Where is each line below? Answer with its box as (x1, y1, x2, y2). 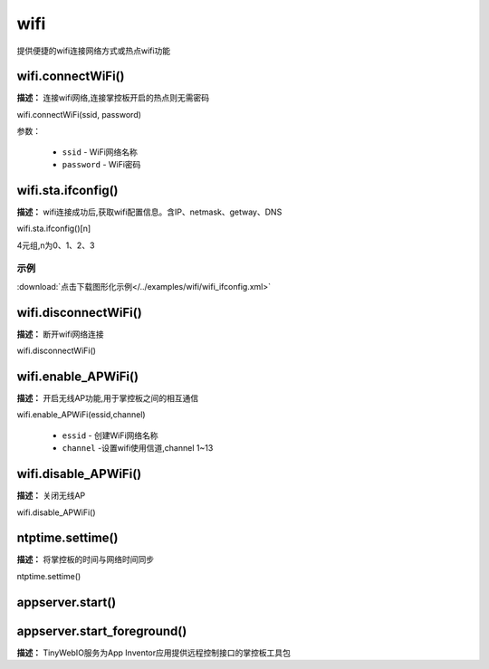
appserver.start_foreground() (16, 623, 187, 638)
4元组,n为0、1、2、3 (16, 240, 95, 251)
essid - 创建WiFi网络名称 (62, 430, 158, 441)
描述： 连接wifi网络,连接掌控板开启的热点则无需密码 (16, 92, 210, 103)
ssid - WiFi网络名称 (62, 146, 138, 158)
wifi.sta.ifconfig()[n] (16, 223, 91, 234)
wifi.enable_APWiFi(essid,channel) (16, 409, 146, 420)
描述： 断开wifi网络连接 (16, 329, 104, 339)
